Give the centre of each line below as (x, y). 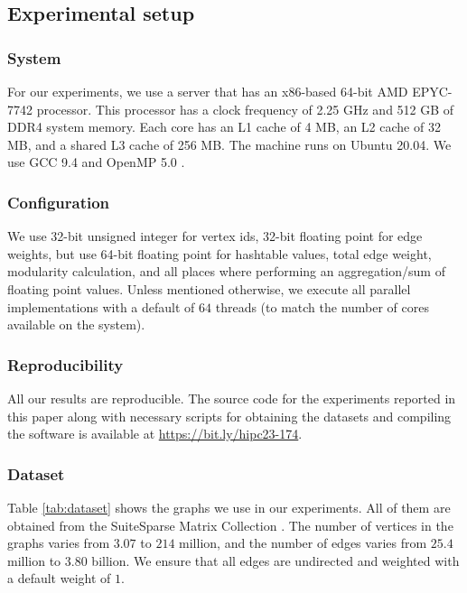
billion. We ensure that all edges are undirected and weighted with (276, 560)
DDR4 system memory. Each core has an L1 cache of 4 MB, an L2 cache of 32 (224, 127)
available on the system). (76, 324)
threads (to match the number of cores (322, 306)
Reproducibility (65, 364)
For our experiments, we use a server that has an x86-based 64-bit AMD (208, 91)
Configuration (59, 202)
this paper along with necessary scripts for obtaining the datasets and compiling (229, 416)
